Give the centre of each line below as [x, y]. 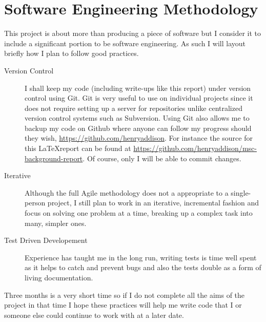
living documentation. [59, 277]
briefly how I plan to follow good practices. [71, 53]
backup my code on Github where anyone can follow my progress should [138, 128]
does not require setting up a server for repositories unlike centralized [134, 108]
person [35, 203]
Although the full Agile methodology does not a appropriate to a [127, 192]
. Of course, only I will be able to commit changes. [162, 158]
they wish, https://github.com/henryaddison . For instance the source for [139, 138]
